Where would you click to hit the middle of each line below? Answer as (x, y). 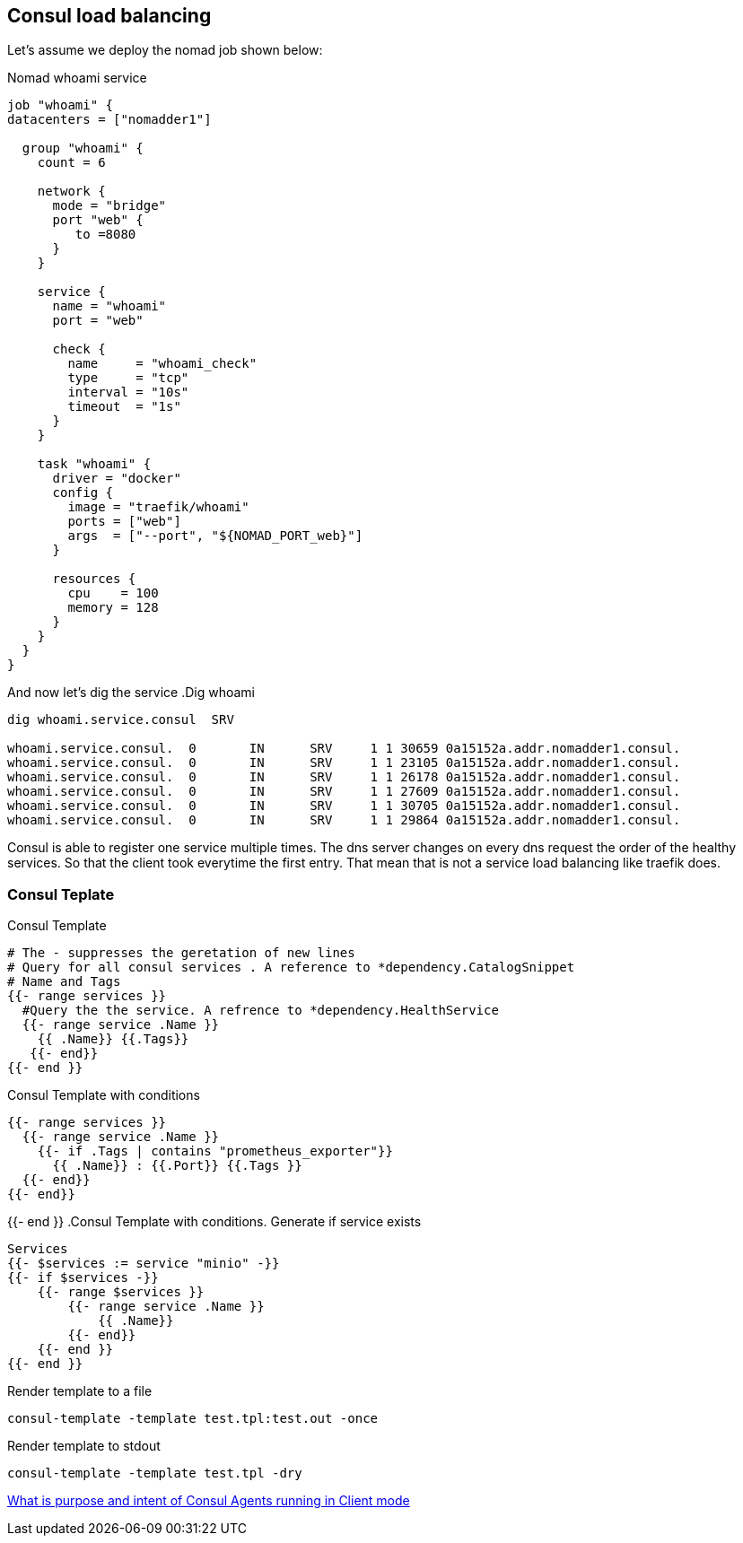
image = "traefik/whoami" (158, 507)
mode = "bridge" (109, 206)
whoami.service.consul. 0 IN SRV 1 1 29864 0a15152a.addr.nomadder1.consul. (344, 820)
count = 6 (71, 163)
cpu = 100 (113, 593)
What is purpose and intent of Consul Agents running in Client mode (209, 1501)
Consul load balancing (109, 16)
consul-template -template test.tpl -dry (155, 1473)
